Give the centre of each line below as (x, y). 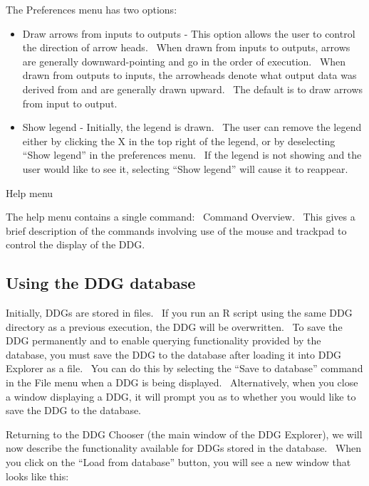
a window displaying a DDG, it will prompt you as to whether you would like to (181, 396)
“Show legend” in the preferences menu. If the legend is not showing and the (192, 155)
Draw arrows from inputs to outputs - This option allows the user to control (189, 33)
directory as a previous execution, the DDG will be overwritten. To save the (174, 326)
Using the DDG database (101, 283)
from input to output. (70, 103)
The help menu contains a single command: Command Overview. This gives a (181, 217)
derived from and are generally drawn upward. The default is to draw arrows (193, 89)
